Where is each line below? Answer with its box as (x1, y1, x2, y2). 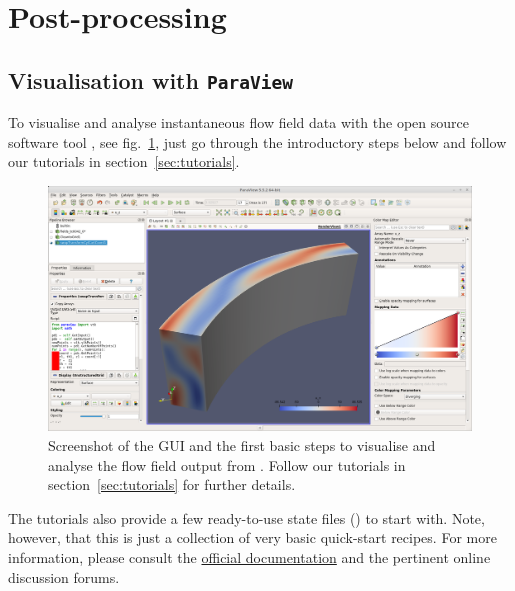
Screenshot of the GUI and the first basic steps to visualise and (48, 435, 436, 456)
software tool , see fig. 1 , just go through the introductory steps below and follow (8, 131, 507, 152)
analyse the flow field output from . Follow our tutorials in (48, 454, 406, 475)
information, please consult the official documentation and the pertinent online (8, 547, 491, 568)
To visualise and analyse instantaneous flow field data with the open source (8, 112, 469, 133)
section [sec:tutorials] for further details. (48, 474, 296, 495)
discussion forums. (8, 566, 120, 587)
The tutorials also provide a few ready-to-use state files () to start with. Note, (8, 507, 485, 528)
